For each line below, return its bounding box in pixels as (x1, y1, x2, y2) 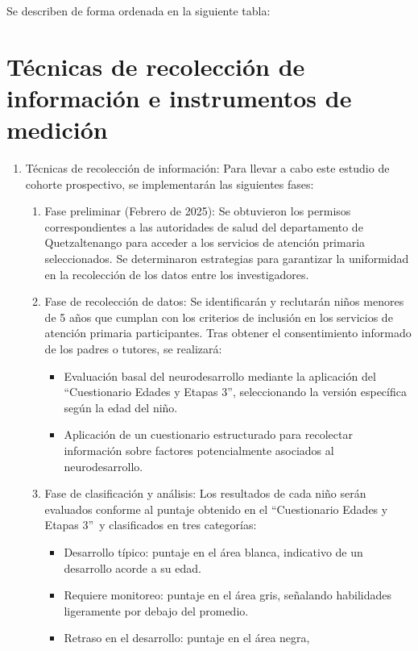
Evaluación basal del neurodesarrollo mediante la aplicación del (64, 367, 376, 384)
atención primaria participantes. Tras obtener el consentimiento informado (44, 324, 412, 341)
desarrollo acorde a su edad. (64, 559, 201, 576)
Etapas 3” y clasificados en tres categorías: (44, 516, 257, 533)
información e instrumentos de (6, 81, 352, 114)
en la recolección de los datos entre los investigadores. (44, 265, 309, 282)
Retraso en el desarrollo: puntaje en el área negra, (64, 629, 310, 646)
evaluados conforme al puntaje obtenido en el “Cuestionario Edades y (44, 500, 388, 517)
